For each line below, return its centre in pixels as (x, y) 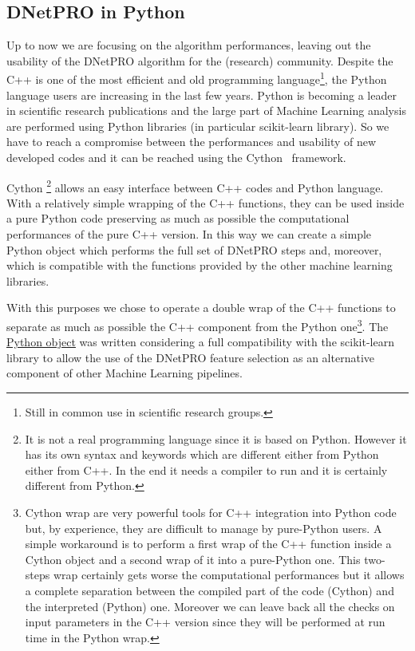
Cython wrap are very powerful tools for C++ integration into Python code (211, 513)
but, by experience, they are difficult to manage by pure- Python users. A (204, 528)
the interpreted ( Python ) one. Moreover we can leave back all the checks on (210, 606)
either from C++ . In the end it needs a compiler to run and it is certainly (206, 470)
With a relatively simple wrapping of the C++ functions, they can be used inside (206, 202)
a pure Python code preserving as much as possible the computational (178, 218)
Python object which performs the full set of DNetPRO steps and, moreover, (194, 249)
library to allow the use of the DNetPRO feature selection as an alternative (191, 357)
